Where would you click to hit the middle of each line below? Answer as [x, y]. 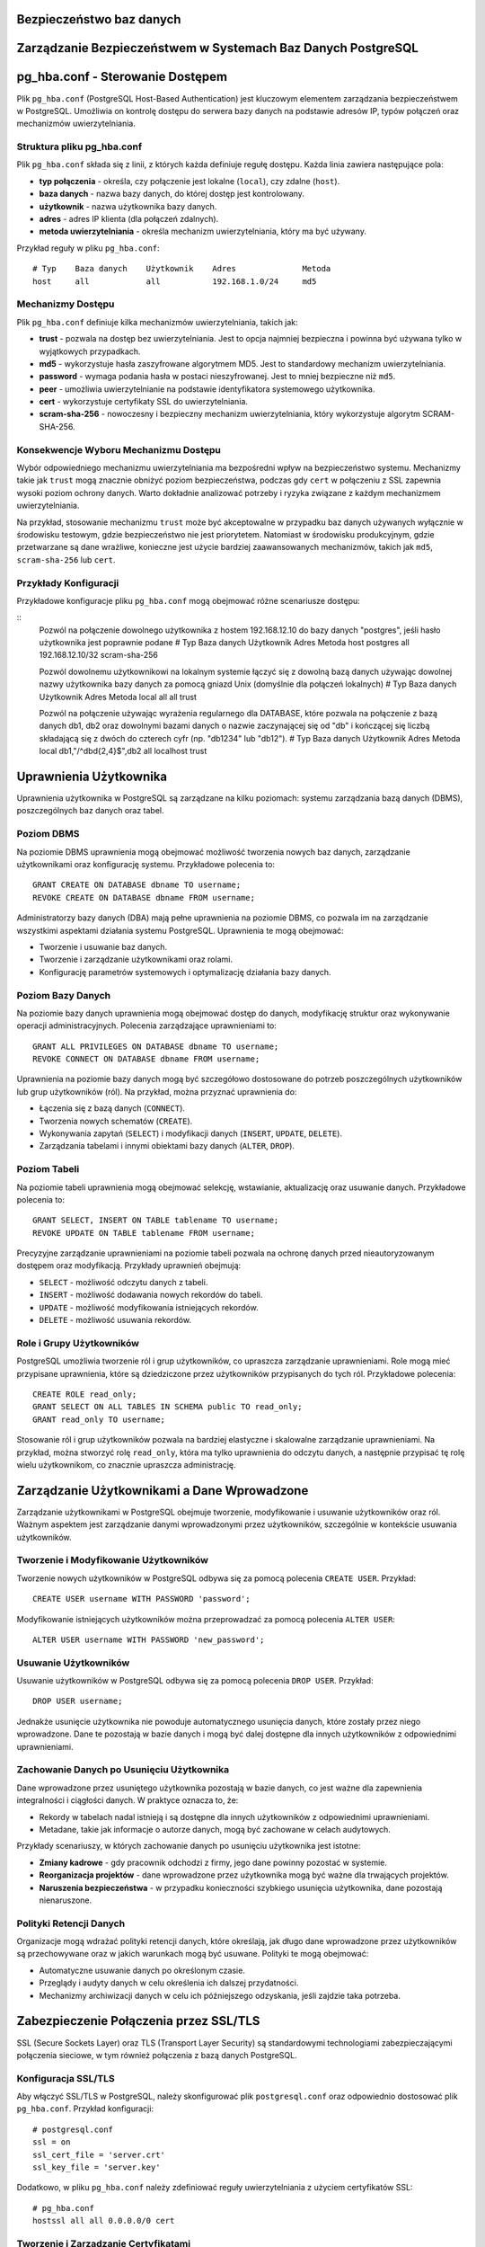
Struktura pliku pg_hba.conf [79, 147]
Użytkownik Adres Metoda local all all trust [118, 697]
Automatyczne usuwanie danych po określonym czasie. [142, 1970]
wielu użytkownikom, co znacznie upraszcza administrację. [127, 1464]
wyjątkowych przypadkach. [90, 351]
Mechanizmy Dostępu [66, 304]
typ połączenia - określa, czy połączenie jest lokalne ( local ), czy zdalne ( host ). [190, 181]
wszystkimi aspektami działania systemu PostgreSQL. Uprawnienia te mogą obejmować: [181, 930]
